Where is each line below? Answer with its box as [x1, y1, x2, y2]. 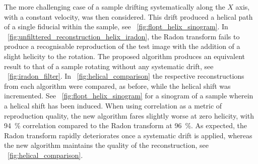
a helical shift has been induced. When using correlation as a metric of [4, 100, 222, 111]
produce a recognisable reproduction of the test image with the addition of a [4, 41, 240, 51]
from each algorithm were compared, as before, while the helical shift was [4, 80, 231, 91]
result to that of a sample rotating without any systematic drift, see [4, 61, 214, 71]
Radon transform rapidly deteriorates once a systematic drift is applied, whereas [4, 130, 252, 140]
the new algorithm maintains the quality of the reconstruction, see [4, 140, 209, 150]
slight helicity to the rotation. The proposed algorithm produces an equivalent [4, 50, 245, 61]
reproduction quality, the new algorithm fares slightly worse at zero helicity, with [4, 110, 254, 121]
